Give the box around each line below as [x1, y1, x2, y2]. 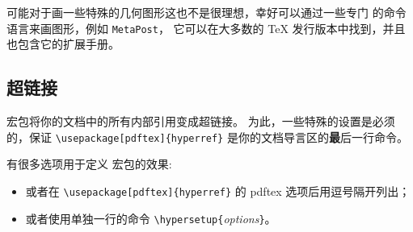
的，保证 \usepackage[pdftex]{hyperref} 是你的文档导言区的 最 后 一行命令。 [6, 128, 408, 145]
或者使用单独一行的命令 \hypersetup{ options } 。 [25, 209, 276, 226]
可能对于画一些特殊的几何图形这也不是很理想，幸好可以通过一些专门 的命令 [6, 4, 407, 20]
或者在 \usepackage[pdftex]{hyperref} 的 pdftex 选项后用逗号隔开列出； [25, 182, 411, 199]
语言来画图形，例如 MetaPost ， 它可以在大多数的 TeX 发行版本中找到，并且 [6, 19, 406, 36]
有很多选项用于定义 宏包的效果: [6, 155, 172, 172]
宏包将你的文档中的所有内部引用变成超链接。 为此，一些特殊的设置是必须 [6, 113, 395, 130]
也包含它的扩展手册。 [6, 35, 120, 52]
